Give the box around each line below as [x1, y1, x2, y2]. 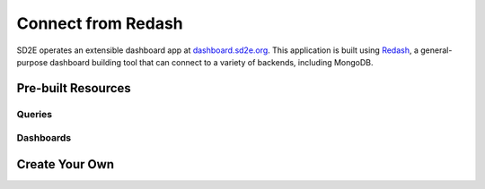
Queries [16, 107, 53, 120]
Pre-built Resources [16, 81, 132, 96]
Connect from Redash [16, 13, 183, 33]
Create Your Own [16, 157, 115, 172]
